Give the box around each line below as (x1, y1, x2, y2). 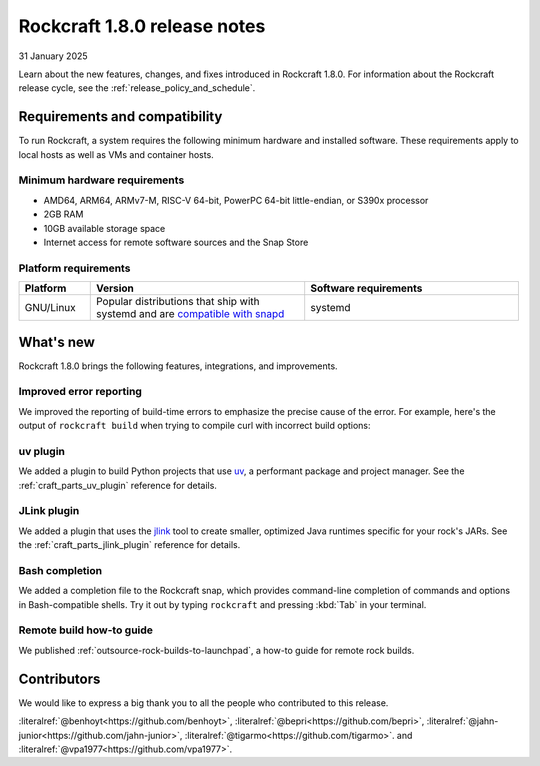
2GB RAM (43, 208, 84, 220)
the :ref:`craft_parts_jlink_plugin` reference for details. (18, 539, 241, 551)
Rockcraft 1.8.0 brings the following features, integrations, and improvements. (18, 360, 339, 372)
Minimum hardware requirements (18, 173, 185, 187)
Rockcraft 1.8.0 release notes (18, 15, 266, 37)
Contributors (18, 670, 101, 687)
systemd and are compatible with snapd (95, 307, 285, 321)
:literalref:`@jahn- (426, 715, 499, 727)
